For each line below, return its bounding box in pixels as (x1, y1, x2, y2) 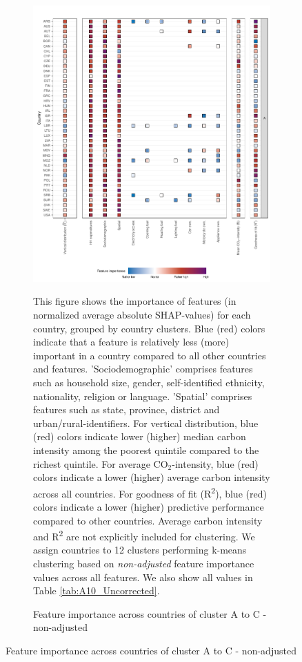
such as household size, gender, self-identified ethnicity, (33, 375, 265, 389)
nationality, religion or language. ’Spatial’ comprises (33, 388, 252, 403)
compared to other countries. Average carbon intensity (33, 513, 263, 527)
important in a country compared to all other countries (33, 348, 266, 362)
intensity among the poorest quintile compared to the (33, 442, 259, 457)
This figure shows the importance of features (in (33, 294, 236, 308)
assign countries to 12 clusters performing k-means (33, 542, 247, 557)
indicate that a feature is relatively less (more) (33, 334, 230, 349)
